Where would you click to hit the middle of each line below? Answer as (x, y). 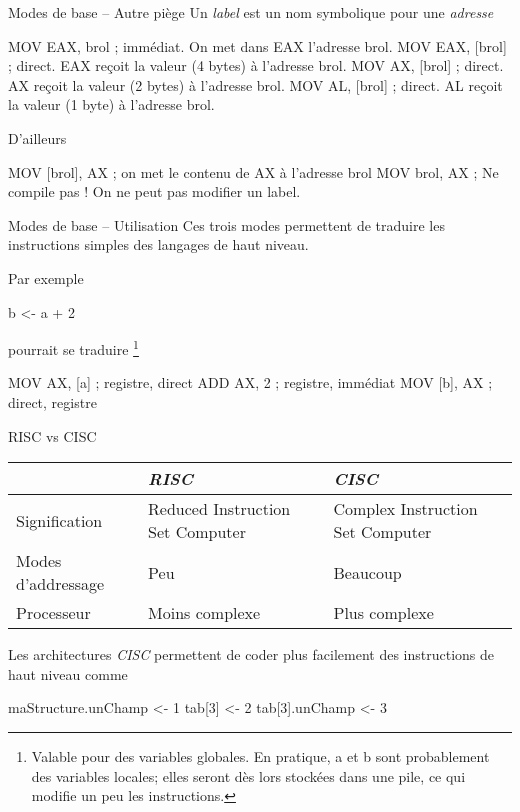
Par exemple (46, 277)
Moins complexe (204, 613)
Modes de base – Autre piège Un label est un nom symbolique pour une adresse (251, 12)
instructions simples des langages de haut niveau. (158, 244)
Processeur (53, 613)
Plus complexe (383, 613)
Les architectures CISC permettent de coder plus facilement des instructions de (251, 654)
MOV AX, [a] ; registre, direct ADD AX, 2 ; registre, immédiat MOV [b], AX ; (250, 382)
